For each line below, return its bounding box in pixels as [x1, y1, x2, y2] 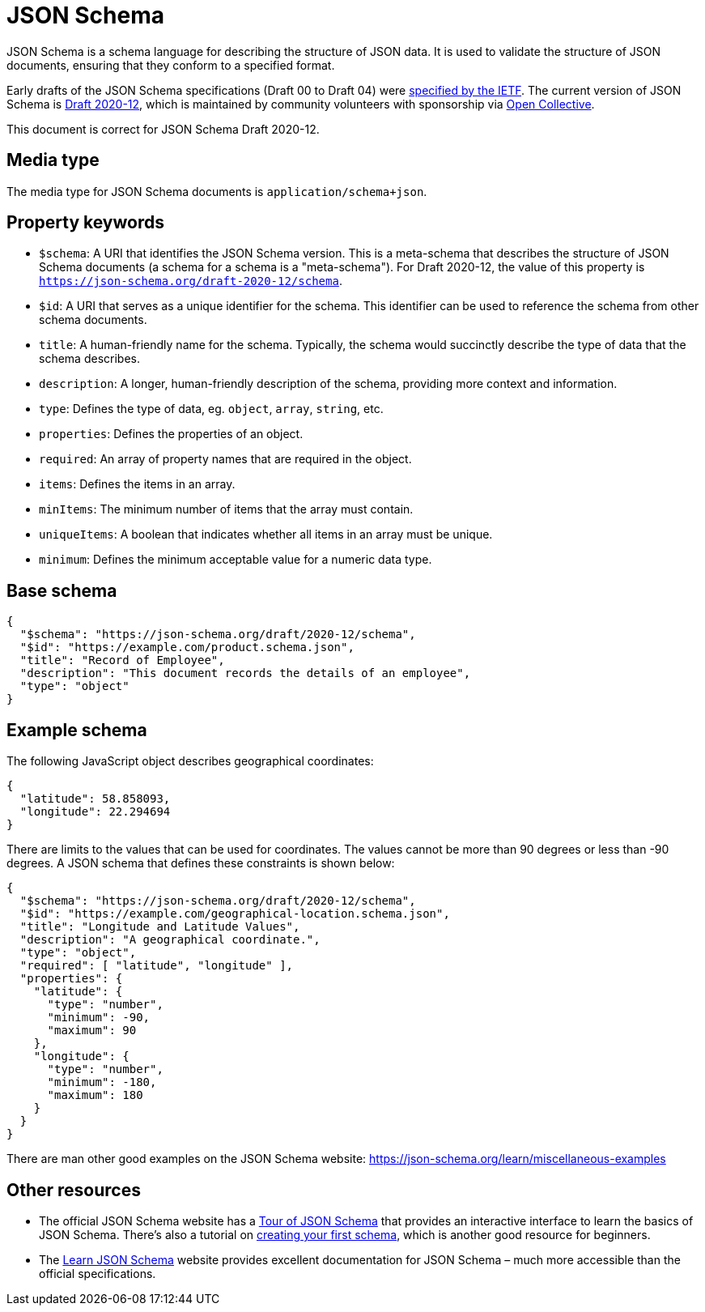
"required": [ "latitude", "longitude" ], [19, 959, 294, 973]
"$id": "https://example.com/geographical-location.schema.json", [19, 907, 450, 921]
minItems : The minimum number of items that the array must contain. [39, 502, 414, 517]
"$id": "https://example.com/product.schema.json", [19, 641, 355, 654]
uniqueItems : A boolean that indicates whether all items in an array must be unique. [39, 527, 493, 542]
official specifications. [39, 1266, 156, 1280]
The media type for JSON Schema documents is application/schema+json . [6, 184, 427, 198]
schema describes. [39, 351, 140, 366]
